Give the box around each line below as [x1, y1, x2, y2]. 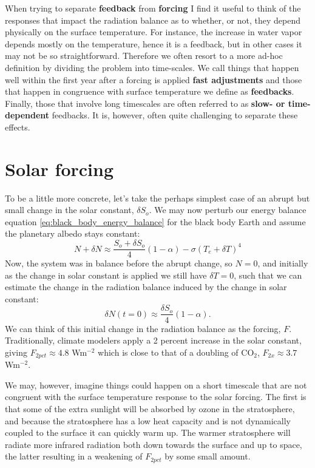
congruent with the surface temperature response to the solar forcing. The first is [5, 390, 307, 403]
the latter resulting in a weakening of [5, 450, 143, 463]
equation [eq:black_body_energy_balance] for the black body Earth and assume [5, 215, 306, 228]
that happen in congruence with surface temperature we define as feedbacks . [5, 85, 294, 98]
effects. [5, 120, 30, 133]
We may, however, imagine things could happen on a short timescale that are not [5, 378, 307, 391]
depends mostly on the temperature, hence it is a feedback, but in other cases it [5, 37, 302, 50]
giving [5, 345, 27, 358]
